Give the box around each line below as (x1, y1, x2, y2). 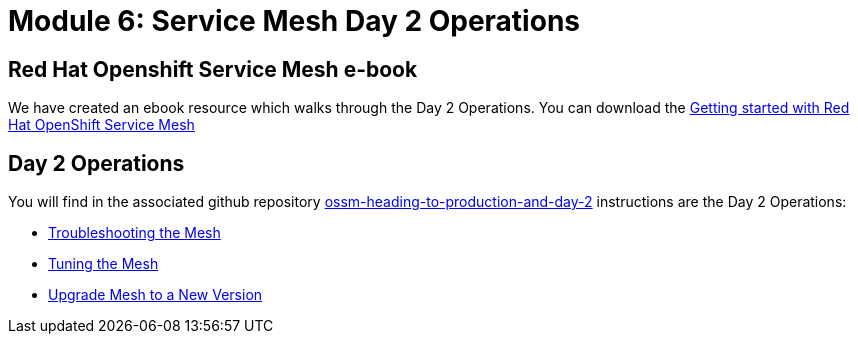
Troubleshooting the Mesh (48, 224, 221, 242)
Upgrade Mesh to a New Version (48, 286, 263, 304)
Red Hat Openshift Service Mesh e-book (8, 56, 418, 82)
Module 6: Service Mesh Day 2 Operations (8, 4, 580, 38)
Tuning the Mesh (48, 255, 159, 273)
